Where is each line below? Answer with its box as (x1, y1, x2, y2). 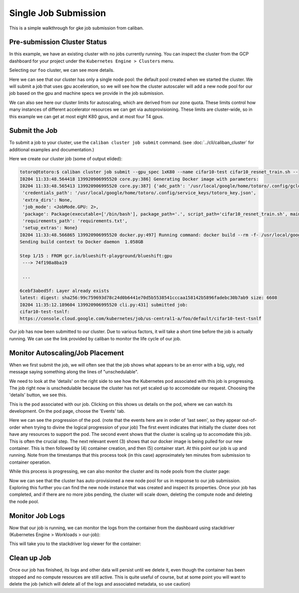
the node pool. (9, 498, 39, 504)
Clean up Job (9, 554, 51, 563)
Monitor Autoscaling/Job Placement (9, 348, 124, 357)
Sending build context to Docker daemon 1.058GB (19, 239, 144, 245)
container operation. (9, 459, 51, 465)
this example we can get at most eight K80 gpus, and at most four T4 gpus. (9, 113, 164, 119)
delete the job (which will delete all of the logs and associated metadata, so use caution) (9, 581, 191, 587)
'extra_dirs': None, (22, 197, 73, 203)
